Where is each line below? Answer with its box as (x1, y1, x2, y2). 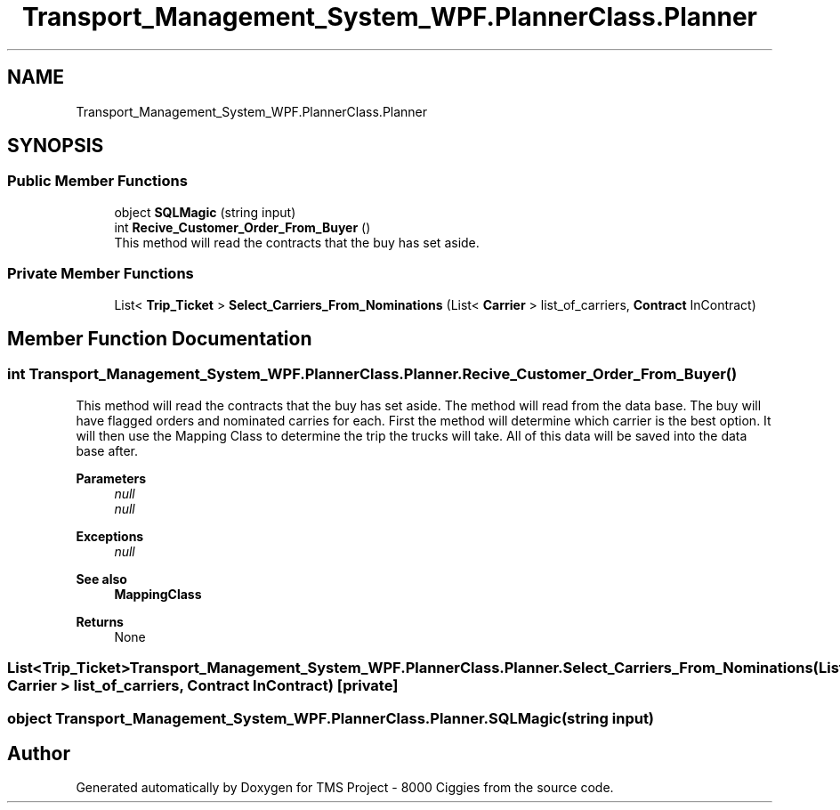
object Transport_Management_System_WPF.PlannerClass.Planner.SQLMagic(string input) (7, 709, 655, 727)
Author (7, 741, 70, 765)
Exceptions (76, 528, 144, 544)
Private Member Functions (7, 264, 194, 283)
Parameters (76, 470, 147, 486)
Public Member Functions (7, 172, 188, 190)
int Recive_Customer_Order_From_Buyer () (114, 219, 371, 235)
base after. (76, 442, 139, 458)
